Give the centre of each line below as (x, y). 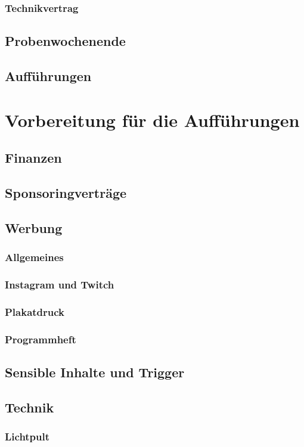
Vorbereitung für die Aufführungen (152, 119)
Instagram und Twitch (60, 284)
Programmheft (41, 339)
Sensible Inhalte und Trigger (95, 372)
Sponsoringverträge (66, 192)
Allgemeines (34, 257)
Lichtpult (27, 436)
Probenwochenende (65, 41)
